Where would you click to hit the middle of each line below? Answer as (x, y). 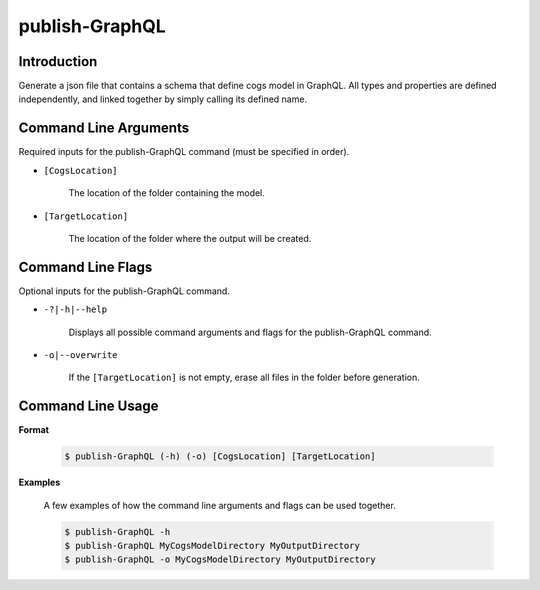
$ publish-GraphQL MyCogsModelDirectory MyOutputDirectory (212, 546)
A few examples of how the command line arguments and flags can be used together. (220, 505)
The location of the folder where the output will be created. (190, 238)
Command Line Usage (88, 406)
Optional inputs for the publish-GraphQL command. (124, 291)
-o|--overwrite (81, 355)
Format (34, 430)
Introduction (58, 61)
